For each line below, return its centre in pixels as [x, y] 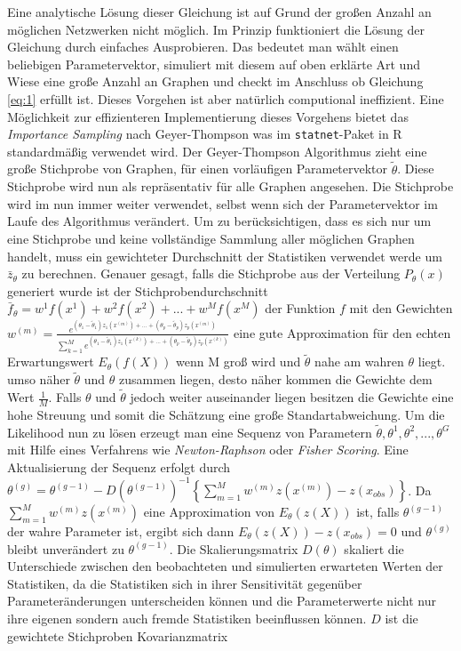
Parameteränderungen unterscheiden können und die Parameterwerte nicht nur [222, 601]
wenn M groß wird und [238, 362]
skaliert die [374, 548]
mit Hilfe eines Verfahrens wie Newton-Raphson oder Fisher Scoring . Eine [208, 450]
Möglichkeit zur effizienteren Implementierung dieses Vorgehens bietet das [208, 116]
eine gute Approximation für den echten [342, 332]
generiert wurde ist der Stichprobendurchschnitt [138, 290]
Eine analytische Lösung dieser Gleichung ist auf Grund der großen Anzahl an [219, 12]
